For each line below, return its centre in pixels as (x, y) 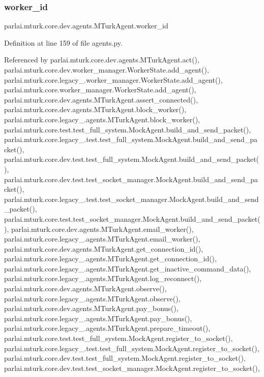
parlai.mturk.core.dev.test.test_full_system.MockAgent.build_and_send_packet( (132, 159)
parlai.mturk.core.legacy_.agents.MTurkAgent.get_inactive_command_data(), (128, 268)
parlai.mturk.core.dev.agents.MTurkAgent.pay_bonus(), (91, 308)
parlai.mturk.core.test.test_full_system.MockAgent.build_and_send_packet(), (128, 129)
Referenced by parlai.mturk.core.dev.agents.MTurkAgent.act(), (102, 60)
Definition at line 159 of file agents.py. (63, 42)
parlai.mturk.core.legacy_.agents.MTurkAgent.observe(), (92, 298)
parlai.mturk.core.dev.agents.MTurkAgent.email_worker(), (102, 229)
